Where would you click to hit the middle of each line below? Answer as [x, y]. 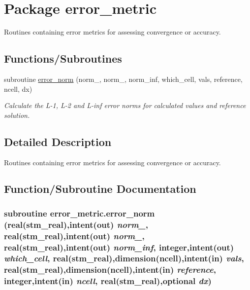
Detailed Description [58, 141]
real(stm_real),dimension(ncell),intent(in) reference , [110, 270]
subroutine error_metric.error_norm [79, 213]
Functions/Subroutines [63, 58]
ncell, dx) [18, 89]
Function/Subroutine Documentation [100, 189]
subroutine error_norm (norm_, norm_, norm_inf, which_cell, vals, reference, [123, 79]
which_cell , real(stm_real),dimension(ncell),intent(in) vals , [124, 258]
